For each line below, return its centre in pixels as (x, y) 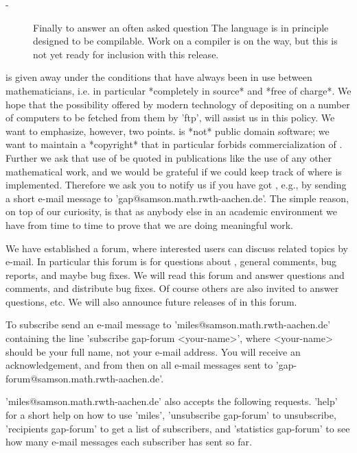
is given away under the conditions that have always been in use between (159, 77)
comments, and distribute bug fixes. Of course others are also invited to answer (172, 288)
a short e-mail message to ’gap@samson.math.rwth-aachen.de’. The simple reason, (177, 198)
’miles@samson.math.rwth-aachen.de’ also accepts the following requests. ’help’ (172, 401)
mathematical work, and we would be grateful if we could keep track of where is (174, 171)
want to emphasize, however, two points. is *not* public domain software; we (168, 131)
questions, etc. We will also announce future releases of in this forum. (151, 301)
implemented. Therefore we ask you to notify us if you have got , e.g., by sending (176, 185)
